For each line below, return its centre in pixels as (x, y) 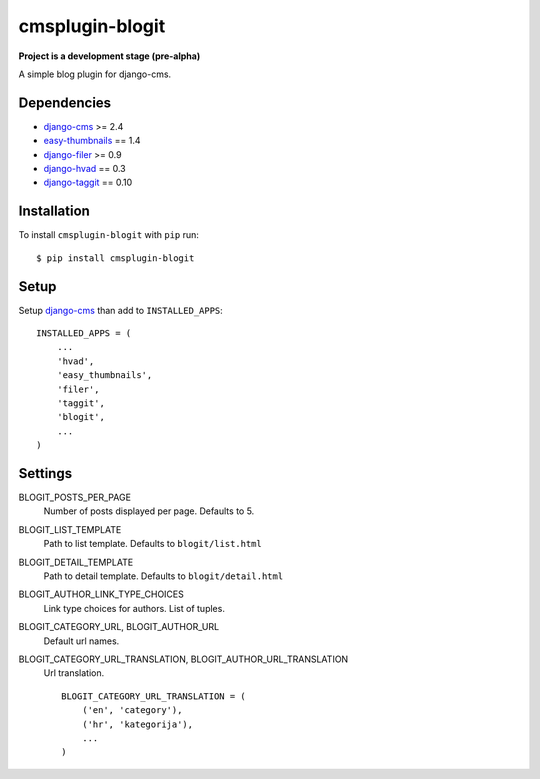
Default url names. (81, 641)
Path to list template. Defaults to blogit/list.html (152, 544)
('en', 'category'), (132, 710)
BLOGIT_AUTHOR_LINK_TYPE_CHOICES (101, 594)
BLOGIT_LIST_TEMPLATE (70, 529)
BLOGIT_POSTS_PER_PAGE (75, 497)
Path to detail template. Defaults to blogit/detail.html (163, 576)
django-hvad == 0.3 (85, 169)
